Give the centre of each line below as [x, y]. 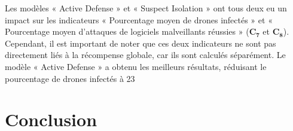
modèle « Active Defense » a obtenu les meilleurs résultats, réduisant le [136, 66]
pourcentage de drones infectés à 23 [70, 78]
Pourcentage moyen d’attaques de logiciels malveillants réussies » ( [127, 31]
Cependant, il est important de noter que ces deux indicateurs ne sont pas [141, 43]
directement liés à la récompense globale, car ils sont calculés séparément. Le [145, 55]
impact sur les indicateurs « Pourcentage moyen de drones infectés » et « [139, 19]
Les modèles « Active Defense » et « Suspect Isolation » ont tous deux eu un [146, 8]
